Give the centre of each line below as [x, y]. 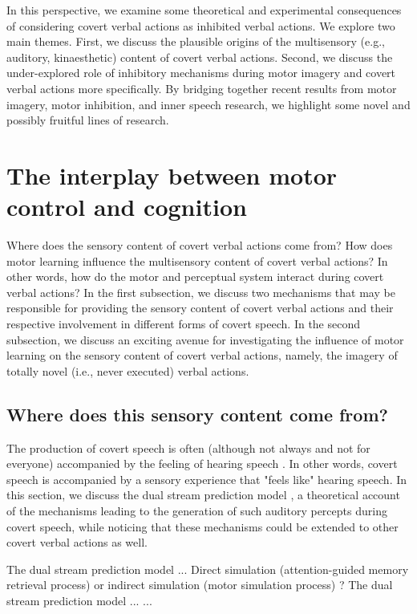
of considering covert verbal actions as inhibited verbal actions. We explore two [201, 25]
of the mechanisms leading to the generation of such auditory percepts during [197, 510]
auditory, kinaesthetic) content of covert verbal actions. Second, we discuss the [200, 57]
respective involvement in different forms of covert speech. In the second [184, 324]
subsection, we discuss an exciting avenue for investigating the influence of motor [205, 339]
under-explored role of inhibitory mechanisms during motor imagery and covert [201, 73]
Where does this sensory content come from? [197, 414]
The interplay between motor [172, 175]
